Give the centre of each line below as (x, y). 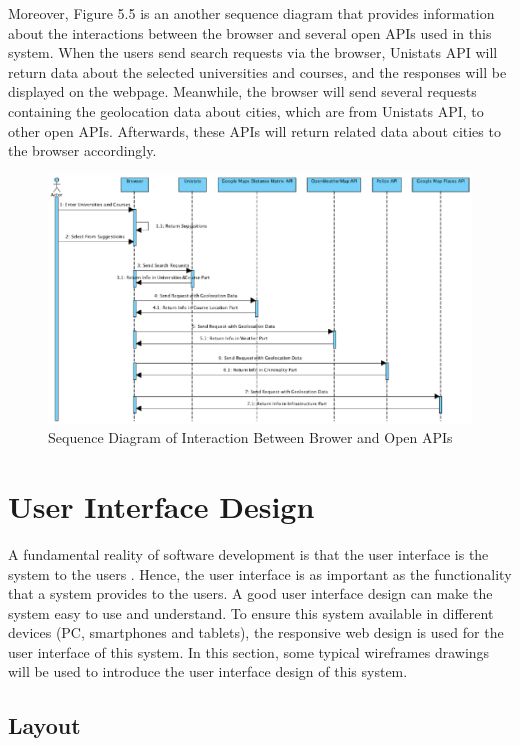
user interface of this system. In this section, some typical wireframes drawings (249, 651)
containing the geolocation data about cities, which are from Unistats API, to (246, 110)
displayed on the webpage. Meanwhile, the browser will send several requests (242, 91)
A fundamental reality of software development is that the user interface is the (248, 553)
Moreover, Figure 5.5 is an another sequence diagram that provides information (251, 13)
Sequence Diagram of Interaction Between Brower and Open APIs (250, 437)
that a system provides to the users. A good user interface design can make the (250, 593)
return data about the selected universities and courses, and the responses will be (257, 71)
